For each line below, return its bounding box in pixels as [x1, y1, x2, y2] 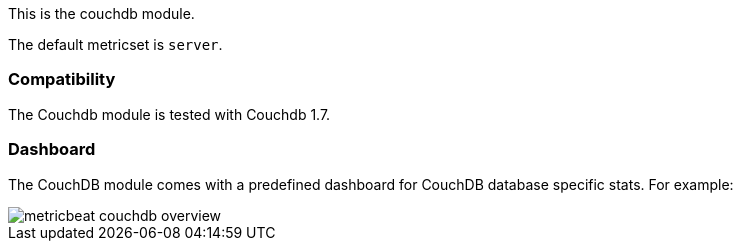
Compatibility [8, 69, 116, 90]
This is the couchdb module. [8, 5, 195, 22]
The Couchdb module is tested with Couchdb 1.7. [8, 105, 331, 123]
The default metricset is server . [8, 36, 223, 53]
